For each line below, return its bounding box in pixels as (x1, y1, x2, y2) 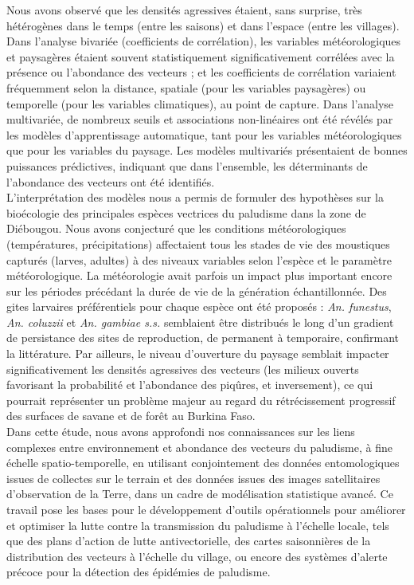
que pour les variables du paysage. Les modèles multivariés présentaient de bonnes (6, 142, 408, 159)
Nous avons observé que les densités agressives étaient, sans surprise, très (6, 2, 362, 18)
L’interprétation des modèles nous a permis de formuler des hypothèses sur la (6, 189, 384, 206)
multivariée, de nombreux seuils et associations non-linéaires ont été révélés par (6, 111, 393, 128)
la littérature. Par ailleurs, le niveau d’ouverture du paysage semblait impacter (6, 345, 389, 362)
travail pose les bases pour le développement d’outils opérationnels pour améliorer (6, 501, 406, 517)
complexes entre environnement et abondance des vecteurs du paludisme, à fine (6, 438, 393, 455)
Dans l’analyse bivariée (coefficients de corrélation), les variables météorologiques (6, 33, 401, 49)
